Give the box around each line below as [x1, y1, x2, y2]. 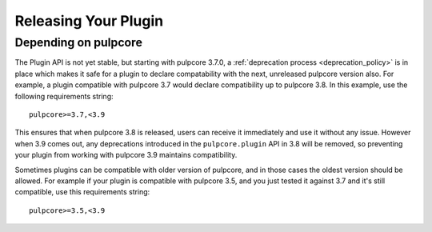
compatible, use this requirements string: [14, 187, 150, 197]
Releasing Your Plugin [14, 12, 164, 30]
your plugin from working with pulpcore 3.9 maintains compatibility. [14, 150, 238, 160]
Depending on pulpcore [14, 35, 143, 50]
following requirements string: [14, 91, 114, 101]
